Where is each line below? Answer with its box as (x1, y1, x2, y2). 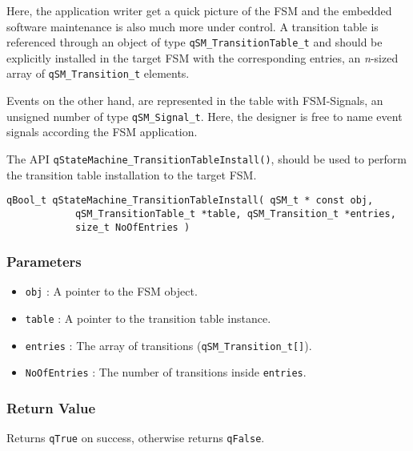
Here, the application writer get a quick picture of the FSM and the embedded (6, 2, 392, 18)
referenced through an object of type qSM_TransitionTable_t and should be (6, 34, 383, 50)
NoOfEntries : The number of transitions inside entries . (25, 364, 307, 381)
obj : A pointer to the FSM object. (25, 283, 198, 300)
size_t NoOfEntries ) (74, 221, 190, 233)
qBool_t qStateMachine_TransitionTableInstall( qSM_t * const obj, (6, 195, 374, 207)
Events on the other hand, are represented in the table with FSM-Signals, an (6, 92, 383, 109)
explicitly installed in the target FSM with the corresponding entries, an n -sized (6, 49, 399, 66)
